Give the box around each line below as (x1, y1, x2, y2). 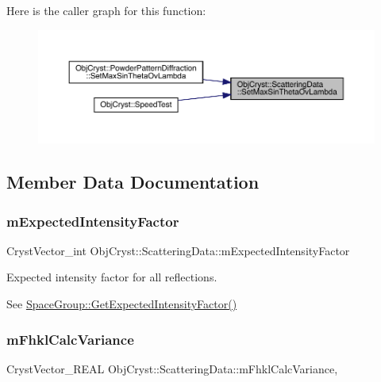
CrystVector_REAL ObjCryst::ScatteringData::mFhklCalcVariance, (6, 360, 338, 376)
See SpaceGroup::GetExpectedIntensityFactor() (6, 296, 237, 312)
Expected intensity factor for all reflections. (6, 269, 217, 285)
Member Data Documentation (6, 170, 260, 194)
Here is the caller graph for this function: (6, 2, 206, 18)
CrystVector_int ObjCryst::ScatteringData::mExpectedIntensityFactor (6, 242, 350, 258)
